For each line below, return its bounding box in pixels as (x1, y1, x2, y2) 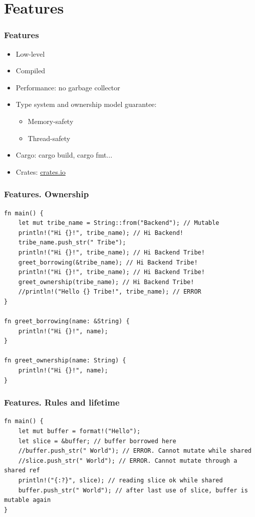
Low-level (16, 48, 45, 59)
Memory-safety (28, 115, 74, 126)
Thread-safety (28, 133, 71, 143)
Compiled (16, 65, 46, 76)
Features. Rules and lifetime (4, 396, 120, 409)
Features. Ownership (4, 188, 89, 200)
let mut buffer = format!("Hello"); (18, 428, 141, 435)
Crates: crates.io (16, 166, 66, 177)
